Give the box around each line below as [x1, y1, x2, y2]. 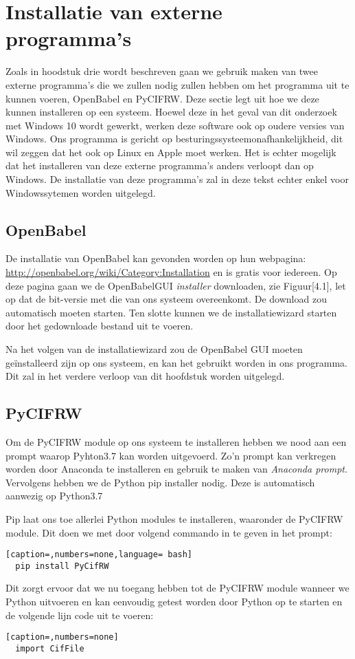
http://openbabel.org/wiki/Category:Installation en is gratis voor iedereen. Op [5, 265, 337, 279]
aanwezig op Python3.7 [5, 488, 103, 503]
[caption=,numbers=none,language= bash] [5, 550, 193, 560]
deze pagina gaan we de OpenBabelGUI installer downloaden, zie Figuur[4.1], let [5, 278, 346, 292]
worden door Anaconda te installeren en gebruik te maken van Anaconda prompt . [5, 462, 347, 476]
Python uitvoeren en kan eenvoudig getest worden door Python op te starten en [5, 594, 343, 609]
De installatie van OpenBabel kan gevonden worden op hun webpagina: [5, 251, 306, 266]
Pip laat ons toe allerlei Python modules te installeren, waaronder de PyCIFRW [5, 511, 343, 526]
